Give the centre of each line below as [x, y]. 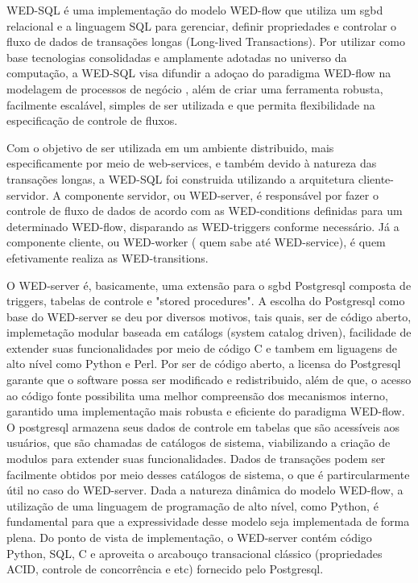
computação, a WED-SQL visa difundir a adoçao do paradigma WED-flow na [199, 73]
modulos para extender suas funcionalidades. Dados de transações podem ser [196, 459]
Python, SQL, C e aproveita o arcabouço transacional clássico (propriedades [195, 553]
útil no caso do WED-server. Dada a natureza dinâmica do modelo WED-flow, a [205, 490]
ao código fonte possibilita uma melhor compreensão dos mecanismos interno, [197, 395]
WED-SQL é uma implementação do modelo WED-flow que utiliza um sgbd [195, 10]
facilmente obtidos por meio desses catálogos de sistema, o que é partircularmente [208, 474]
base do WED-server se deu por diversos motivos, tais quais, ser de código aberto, [209, 316]
